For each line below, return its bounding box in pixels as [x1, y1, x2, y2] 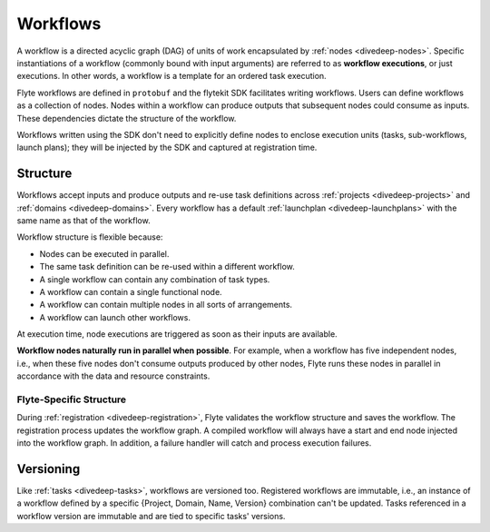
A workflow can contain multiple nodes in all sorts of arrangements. [39, 300, 293, 310]
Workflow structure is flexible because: [16, 232, 163, 242]
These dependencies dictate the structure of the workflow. [16, 113, 237, 123]
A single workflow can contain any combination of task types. [39, 273, 270, 285]
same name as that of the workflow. [16, 214, 151, 226]
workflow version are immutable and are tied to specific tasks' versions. [16, 510, 286, 521]
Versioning [16, 461, 81, 477]
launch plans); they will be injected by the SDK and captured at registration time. [16, 142, 318, 153]
